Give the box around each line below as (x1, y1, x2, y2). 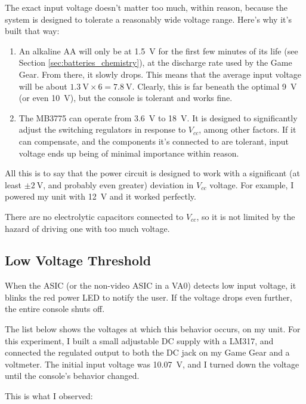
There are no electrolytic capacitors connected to (5, 210, 184, 222)
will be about (18, 79, 67, 92)
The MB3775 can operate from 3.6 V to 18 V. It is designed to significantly (18, 111, 298, 124)
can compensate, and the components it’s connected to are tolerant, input (18, 134, 289, 147)
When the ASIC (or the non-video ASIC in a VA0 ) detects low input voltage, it (5, 279, 296, 292)
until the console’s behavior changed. (5, 369, 140, 382)
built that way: (5, 25, 60, 37)
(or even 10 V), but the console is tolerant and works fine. (18, 91, 233, 104)
